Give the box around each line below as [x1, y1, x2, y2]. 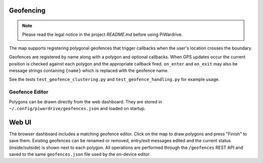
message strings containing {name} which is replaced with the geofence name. [9, 67, 169, 73]
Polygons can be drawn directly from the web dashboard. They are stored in [9, 98, 163, 104]
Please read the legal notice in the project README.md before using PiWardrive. [22, 32, 183, 37]
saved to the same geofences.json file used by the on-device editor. [9, 151, 151, 157]
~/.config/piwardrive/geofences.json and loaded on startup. [9, 105, 146, 111]
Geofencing [9, 6, 46, 15]
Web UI [9, 118, 32, 126]
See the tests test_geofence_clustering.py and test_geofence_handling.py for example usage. [9, 77, 220, 82]
